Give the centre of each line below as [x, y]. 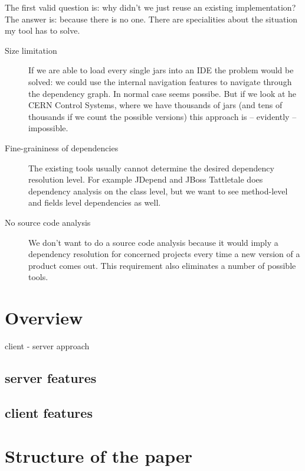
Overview [44, 318]
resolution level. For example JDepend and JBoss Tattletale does [146, 179]
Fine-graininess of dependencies [62, 147]
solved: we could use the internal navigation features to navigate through [160, 81]
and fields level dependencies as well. [95, 202]
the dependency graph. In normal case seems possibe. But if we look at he [163, 93]
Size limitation [31, 50]
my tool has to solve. [42, 30]
